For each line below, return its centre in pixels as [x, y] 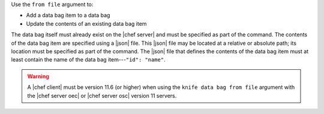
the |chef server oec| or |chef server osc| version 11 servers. [102, 95]
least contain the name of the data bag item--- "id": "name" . [88, 60]
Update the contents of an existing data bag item [86, 23]
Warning [38, 76]
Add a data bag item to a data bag [68, 16]
